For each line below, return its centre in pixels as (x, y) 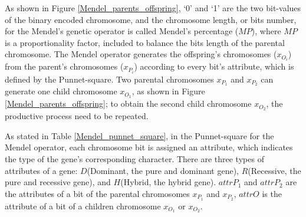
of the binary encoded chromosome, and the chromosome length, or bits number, (151, 19)
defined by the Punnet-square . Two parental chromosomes (109, 79)
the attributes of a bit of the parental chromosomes (97, 193)
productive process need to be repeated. (77, 116)
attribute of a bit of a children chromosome (83, 206)
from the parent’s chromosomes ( (64, 66)
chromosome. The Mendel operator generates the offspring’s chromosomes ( (141, 54)
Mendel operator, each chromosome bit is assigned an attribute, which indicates (149, 147)
